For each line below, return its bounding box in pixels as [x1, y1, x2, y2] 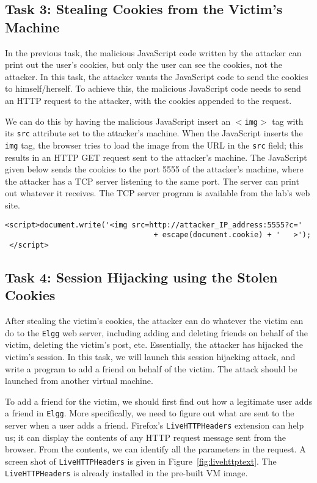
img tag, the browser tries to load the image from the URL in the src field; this [5, 138, 304, 151]
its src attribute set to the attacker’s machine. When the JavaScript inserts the [5, 127, 303, 139]
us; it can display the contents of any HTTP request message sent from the [5, 430, 286, 443]
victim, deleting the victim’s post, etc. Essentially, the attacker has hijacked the [5, 338, 303, 351]
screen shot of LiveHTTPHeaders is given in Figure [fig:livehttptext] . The [5, 454, 277, 467]
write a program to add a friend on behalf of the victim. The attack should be [5, 362, 297, 375]
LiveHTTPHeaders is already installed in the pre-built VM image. [5, 466, 248, 479]
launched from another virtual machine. [5, 374, 153, 387]
